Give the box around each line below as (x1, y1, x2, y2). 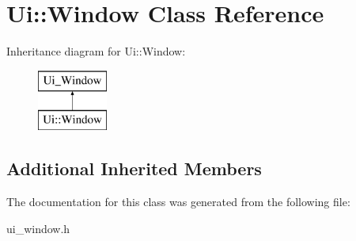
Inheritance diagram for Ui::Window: (6, 43, 186, 59)
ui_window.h (6, 220, 70, 236)
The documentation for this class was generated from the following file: (6, 193, 350, 210)
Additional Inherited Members (6, 156, 262, 181)
